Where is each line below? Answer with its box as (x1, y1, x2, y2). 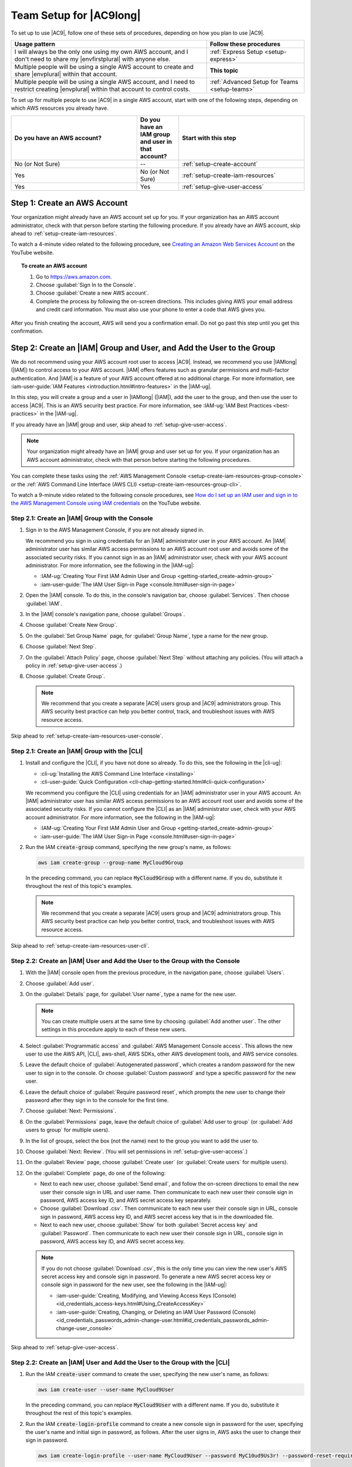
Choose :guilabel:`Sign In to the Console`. (36, 281, 136, 288)
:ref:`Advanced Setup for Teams (209, 77, 299, 86)
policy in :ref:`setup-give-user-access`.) (25, 662, 123, 669)
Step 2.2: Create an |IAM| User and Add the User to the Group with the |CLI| (11, 1358, 230, 1367)
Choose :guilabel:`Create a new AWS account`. (36, 289, 149, 296)
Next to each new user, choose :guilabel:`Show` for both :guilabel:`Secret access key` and (40, 1221, 258, 1229)
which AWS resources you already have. (11, 104, 109, 111)
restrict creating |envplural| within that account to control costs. (14, 85, 191, 93)
